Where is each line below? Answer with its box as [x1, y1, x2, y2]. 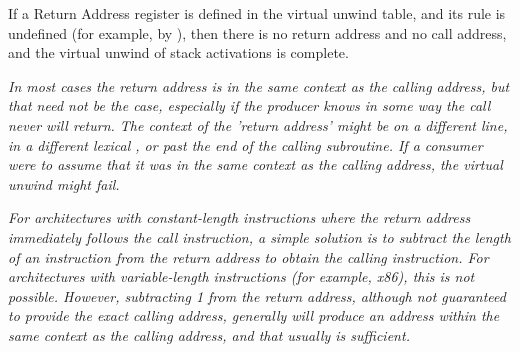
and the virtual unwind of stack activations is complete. [8, 42, 349, 63]
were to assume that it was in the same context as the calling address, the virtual [8, 154, 503, 175]
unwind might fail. [8, 173, 120, 194]
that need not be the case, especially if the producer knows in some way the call [8, 95, 491, 116]
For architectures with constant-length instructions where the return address [8, 207, 471, 228]
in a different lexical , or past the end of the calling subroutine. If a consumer [8, 134, 483, 155]
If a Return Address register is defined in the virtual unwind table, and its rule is [8, 3, 506, 23]
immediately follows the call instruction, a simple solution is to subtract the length [8, 226, 511, 247]
